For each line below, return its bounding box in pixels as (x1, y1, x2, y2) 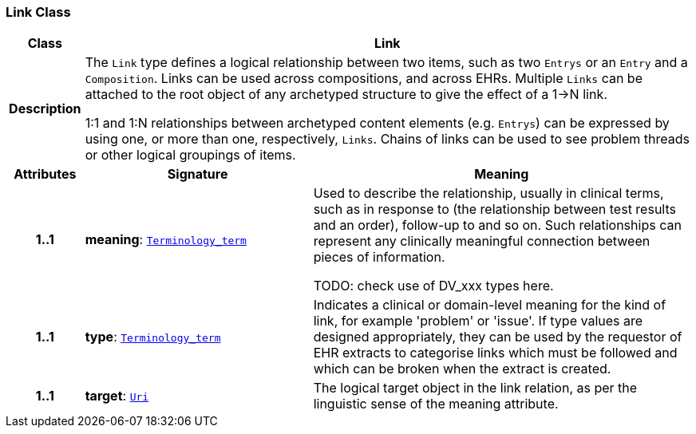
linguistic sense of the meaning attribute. (313, 396, 559, 412)
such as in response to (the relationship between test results (313, 201, 676, 218)
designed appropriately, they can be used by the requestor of (313, 329, 682, 345)
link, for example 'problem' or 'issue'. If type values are (313, 313, 643, 329)
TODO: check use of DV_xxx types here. (313, 278, 554, 294)
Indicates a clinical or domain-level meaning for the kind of (313, 297, 666, 314)
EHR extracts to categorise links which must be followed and (313, 345, 678, 361)
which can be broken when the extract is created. (313, 361, 611, 377)
